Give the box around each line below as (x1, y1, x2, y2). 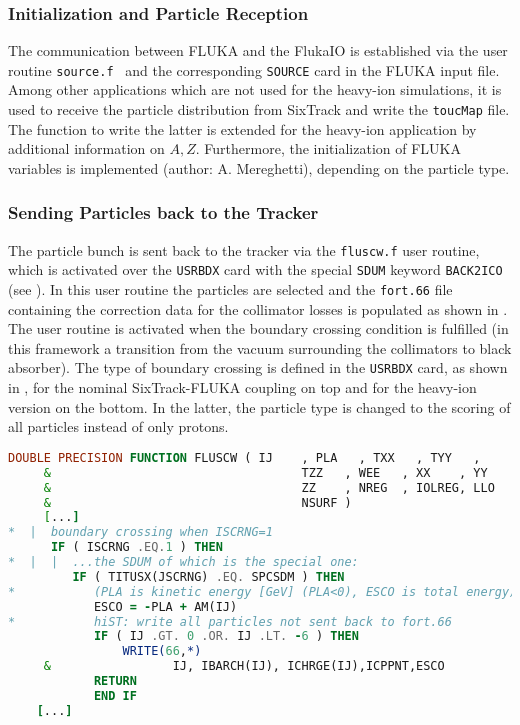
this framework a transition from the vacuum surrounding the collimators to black (8, 337, 512, 358)
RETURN (93, 674, 137, 689)
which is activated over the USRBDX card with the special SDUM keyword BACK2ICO (8, 259, 503, 280)
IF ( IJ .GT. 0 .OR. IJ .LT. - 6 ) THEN (93, 629, 359, 644)
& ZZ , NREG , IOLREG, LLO (43, 480, 495, 495)
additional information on (8, 138, 165, 159)
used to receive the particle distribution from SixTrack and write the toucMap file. (8, 99, 510, 120)
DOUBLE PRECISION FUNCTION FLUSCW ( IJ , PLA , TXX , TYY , (8, 450, 481, 465)
